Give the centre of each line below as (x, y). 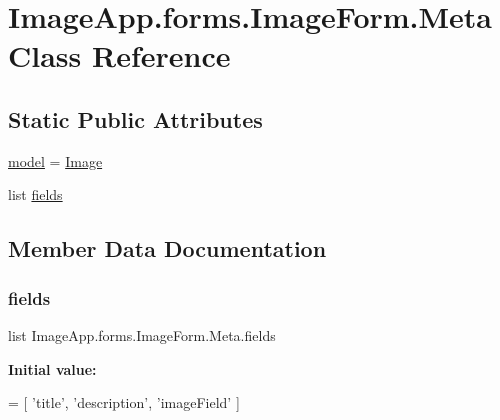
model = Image (55, 160)
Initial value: (52, 368)
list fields (35, 194)
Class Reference (119, 55)
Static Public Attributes (135, 118)
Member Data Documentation (167, 248)
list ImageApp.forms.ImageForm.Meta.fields (142, 334)
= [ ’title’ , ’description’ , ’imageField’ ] (124, 402)
